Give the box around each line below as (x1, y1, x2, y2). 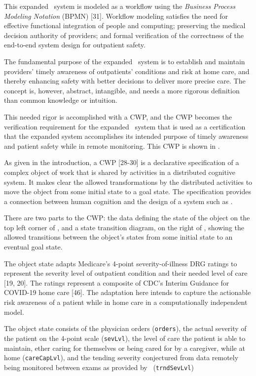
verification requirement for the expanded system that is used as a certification (4, 121, 246, 131)
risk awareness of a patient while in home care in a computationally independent (4, 297, 248, 307)
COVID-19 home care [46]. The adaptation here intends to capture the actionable (4, 287, 251, 297)
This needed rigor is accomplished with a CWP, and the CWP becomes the (4, 111, 232, 122)
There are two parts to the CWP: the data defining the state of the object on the (4, 212, 250, 223)
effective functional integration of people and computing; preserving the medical (4, 20, 246, 31)
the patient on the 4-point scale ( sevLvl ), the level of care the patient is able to (4, 333, 246, 343)
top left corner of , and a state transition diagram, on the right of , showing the (4, 222, 244, 232)
